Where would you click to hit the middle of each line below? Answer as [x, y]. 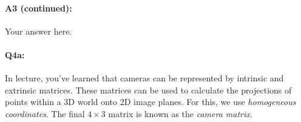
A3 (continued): [39, 8]
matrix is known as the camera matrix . [180, 113]
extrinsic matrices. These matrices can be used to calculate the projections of [148, 90]
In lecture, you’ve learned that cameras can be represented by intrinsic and [144, 78]
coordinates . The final [45, 113]
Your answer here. [39, 31]
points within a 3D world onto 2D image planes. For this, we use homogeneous [150, 102]
